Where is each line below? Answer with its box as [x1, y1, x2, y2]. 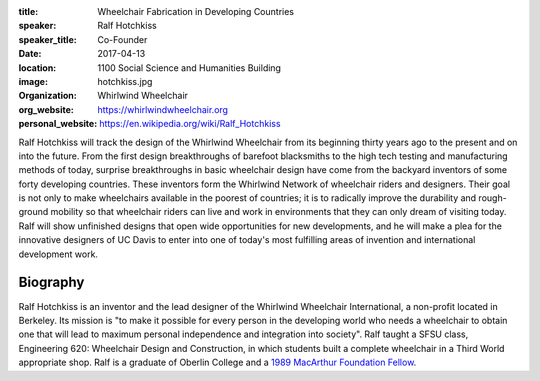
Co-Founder [97, 33, 148, 45]
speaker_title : [18, 33, 77, 45]
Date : [18, 48, 42, 60]
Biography [18, 274, 85, 291]
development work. [18, 248, 99, 260]
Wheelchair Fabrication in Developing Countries [97, 6, 295, 17]
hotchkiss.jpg [97, 75, 153, 87]
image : [18, 75, 49, 87]
